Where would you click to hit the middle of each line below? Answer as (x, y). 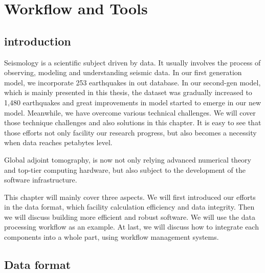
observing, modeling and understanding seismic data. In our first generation (123, 72)
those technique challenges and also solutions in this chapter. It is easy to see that (133, 122)
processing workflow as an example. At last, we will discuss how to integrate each (131, 227)
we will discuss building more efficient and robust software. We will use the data (130, 217)
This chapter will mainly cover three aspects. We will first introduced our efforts (130, 197)
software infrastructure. (41, 180)
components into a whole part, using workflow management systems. (112, 237)
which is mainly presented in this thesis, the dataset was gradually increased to (128, 92)
